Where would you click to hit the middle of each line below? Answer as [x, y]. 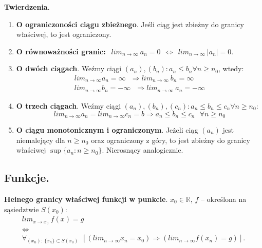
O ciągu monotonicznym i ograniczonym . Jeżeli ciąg [107, 129]
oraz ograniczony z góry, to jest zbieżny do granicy [171, 140]
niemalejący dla [41, 140]
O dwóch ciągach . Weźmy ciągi [69, 68]
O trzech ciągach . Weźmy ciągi [69, 105]
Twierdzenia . [27, 7]
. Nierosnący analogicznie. [143, 150]
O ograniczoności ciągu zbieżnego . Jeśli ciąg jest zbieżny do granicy [130, 24]
